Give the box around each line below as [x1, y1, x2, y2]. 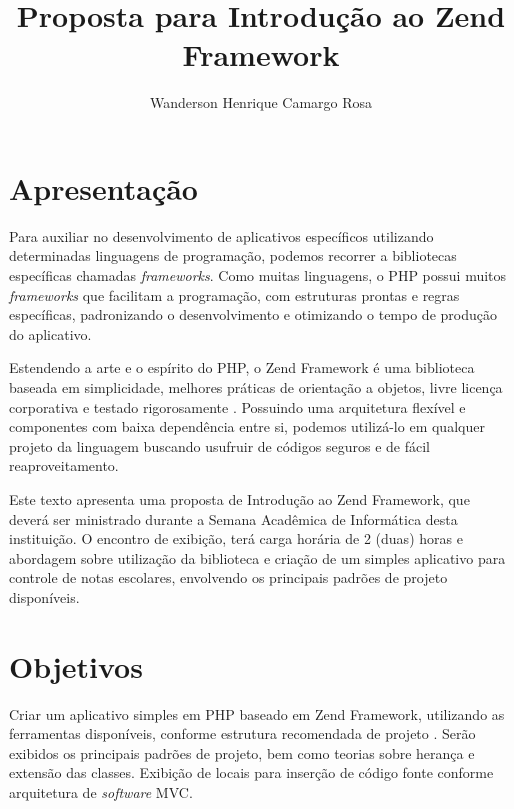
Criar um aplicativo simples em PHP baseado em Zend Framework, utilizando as [9, 703, 505, 724]
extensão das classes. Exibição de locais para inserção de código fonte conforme [9, 762, 494, 783]
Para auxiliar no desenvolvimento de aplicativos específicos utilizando [9, 225, 434, 246]
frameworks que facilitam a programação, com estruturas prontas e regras [9, 284, 460, 305]
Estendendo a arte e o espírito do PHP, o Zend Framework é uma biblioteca [9, 357, 475, 378]
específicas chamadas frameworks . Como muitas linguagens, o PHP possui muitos [9, 265, 507, 286]
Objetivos [9, 645, 143, 686]
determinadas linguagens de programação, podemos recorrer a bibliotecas [9, 245, 457, 266]
